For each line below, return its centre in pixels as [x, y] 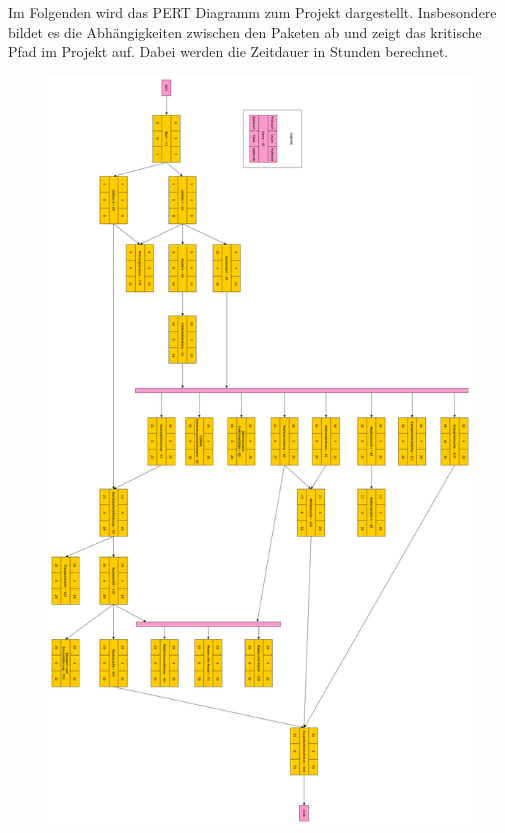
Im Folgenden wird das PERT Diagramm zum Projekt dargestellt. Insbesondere [252, 12]
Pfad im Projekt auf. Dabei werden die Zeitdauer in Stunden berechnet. [228, 51]
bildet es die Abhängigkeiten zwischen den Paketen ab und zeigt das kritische [245, 31]
